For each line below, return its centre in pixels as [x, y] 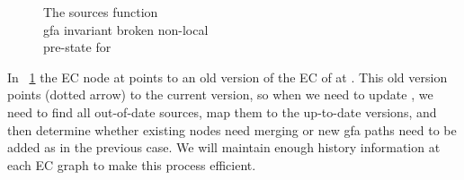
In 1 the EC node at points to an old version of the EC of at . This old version [228, 77]
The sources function [101, 12]
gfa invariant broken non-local [126, 29]
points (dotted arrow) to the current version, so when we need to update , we [220, 94]
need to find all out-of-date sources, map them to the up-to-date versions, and [222, 111]
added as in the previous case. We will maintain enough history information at [224, 147]
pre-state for [77, 47]
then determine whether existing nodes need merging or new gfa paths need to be [232, 129]
